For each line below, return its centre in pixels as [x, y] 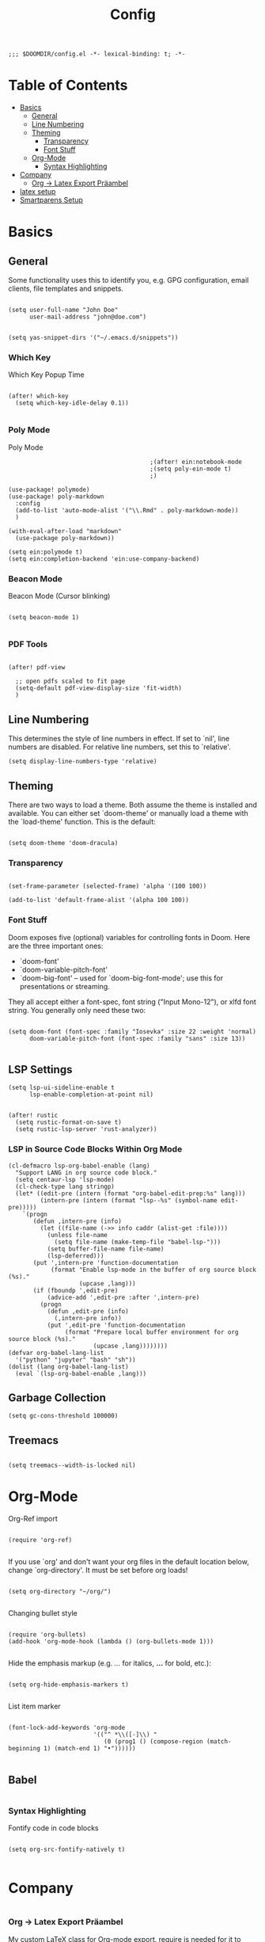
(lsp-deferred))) [76, 1256]
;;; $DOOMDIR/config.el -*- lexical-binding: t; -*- [97, 54]
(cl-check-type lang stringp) [65, 1186]
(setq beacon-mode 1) [44, 618]
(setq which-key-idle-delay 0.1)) [72, 403]
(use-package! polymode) [49, 489]
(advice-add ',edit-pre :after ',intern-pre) [123, 1297]
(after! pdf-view [37, 668]
